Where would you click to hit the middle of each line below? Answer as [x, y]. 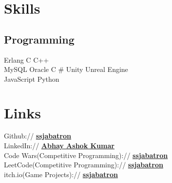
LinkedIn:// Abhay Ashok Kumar [59, 146]
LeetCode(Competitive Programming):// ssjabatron [84, 165]
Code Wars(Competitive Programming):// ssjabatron [86, 155]
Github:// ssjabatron [38, 136]
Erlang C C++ [27, 59]
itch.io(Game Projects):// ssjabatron [61, 174]
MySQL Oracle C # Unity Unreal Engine [66, 69]
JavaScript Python [32, 79]
